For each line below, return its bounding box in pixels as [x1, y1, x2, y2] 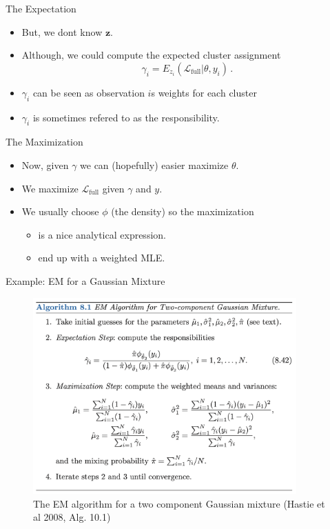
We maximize [21, 181, 79, 195]
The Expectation [6, 1, 76, 15]
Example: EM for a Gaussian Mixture [6, 273, 165, 288]
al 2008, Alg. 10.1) [33, 510, 111, 524]
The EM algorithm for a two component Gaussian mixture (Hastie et [33, 496, 325, 510]
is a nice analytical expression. [38, 227, 166, 241]
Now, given [21, 157, 69, 172]
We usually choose [21, 204, 99, 219]
